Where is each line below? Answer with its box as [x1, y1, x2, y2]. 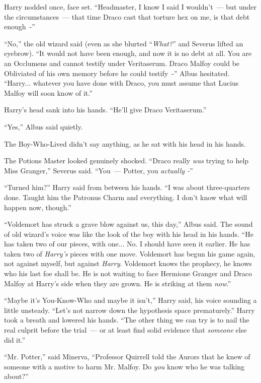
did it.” [4, 334, 26, 345]
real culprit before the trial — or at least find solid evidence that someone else [4, 325, 247, 335]
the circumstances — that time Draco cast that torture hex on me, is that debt [4, 11, 250, 22]
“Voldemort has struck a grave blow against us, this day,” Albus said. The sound [4, 219, 253, 229]
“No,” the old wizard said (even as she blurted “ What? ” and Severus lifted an [4, 38, 243, 48]
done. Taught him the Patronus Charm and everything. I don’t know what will [4, 191, 247, 202]
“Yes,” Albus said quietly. [4, 121, 83, 132]
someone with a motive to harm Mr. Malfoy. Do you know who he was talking [4, 361, 245, 371]
